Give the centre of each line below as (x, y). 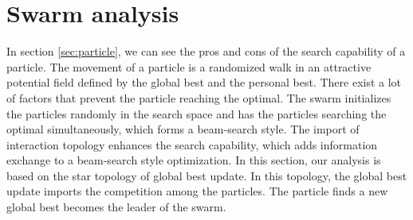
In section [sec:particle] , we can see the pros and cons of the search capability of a (206, 51)
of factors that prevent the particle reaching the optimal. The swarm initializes (199, 97)
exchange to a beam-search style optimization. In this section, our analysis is (194, 160)
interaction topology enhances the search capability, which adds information (192, 144)
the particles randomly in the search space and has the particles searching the (197, 113)
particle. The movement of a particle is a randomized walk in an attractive (189, 66)
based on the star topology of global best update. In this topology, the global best (207, 175)
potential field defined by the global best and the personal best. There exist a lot (204, 82)
